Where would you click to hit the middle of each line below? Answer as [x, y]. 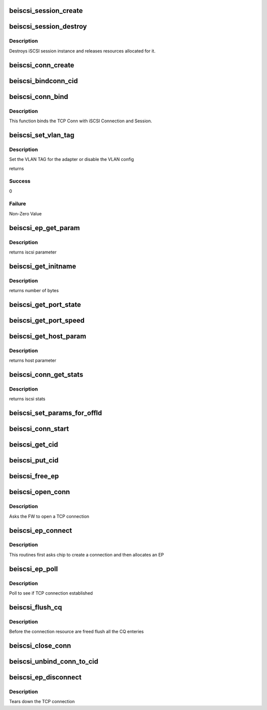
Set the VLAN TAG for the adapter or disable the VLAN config [72, 159]
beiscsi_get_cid [34, 445]
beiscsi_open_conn [40, 492]
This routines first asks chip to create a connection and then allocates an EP [87, 555]
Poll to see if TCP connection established [51, 593]
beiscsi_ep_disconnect [45, 677]
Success [20, 181]
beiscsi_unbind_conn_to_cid [54, 661]
